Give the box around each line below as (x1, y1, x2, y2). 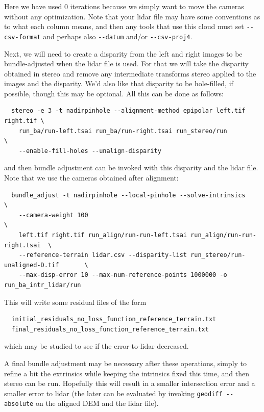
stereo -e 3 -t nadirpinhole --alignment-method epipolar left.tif (11, 107, 246, 115)
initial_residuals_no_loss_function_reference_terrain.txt (11, 316, 217, 323)
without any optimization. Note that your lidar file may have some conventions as (4, 11, 260, 21)
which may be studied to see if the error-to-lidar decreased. (4, 341, 189, 351)
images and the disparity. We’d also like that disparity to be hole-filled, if (4, 78, 233, 89)
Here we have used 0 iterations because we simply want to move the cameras (4, 1, 244, 11)
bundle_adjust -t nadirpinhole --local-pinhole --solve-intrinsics (11, 191, 246, 199)
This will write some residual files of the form (4, 296, 147, 307)
